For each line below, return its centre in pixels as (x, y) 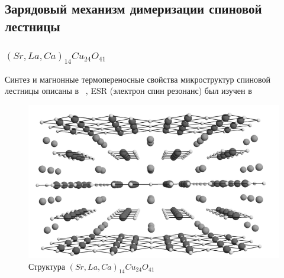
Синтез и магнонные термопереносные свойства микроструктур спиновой (138, 79)
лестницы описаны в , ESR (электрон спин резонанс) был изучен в (128, 91)
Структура (47, 266)
